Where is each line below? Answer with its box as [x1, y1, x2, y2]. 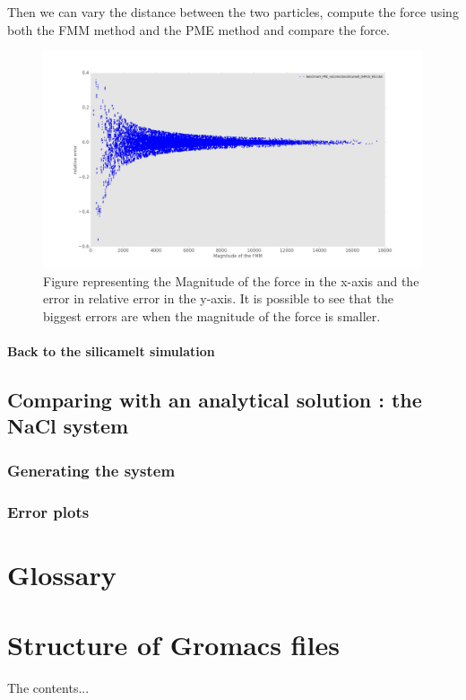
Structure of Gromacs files [7, 626, 340, 662]
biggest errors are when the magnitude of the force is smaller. [43, 306, 381, 325]
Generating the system [7, 459, 176, 481]
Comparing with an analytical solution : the [7, 385, 422, 413]
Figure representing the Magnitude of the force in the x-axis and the [43, 271, 419, 290]
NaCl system [7, 412, 129, 440]
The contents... [7, 678, 90, 696]
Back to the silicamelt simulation [7, 341, 215, 360]
